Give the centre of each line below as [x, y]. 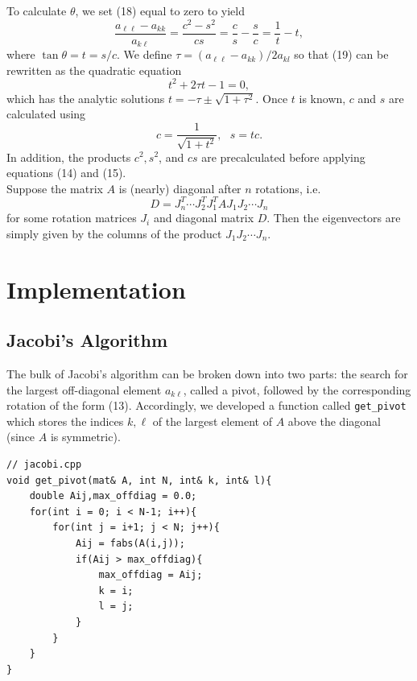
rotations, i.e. [288, 188]
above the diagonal [334, 421]
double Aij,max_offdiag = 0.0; [113, 496]
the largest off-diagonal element [84, 389]
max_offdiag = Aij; [151, 575]
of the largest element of [213, 421]
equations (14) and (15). [66, 173]
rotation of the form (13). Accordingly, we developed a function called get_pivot [206, 405]
